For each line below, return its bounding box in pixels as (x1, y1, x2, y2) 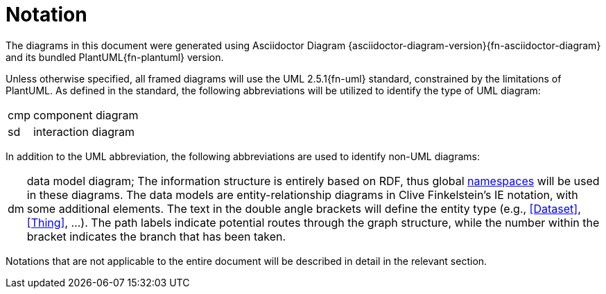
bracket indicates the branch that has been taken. (26, 229, 286, 243)
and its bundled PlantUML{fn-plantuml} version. (6, 51, 224, 63)
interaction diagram (33, 124, 135, 139)
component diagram (33, 107, 139, 122)
